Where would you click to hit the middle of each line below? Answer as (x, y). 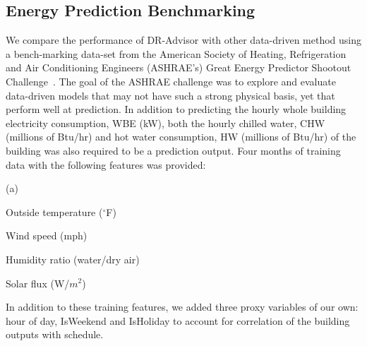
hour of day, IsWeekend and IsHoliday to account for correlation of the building (178, 320)
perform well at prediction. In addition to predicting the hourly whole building (176, 109)
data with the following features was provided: (106, 164)
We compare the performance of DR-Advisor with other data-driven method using (184, 40)
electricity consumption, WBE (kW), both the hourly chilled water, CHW (166, 123)
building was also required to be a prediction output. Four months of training (173, 150)
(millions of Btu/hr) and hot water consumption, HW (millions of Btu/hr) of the (181, 137)
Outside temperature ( (54, 211)
